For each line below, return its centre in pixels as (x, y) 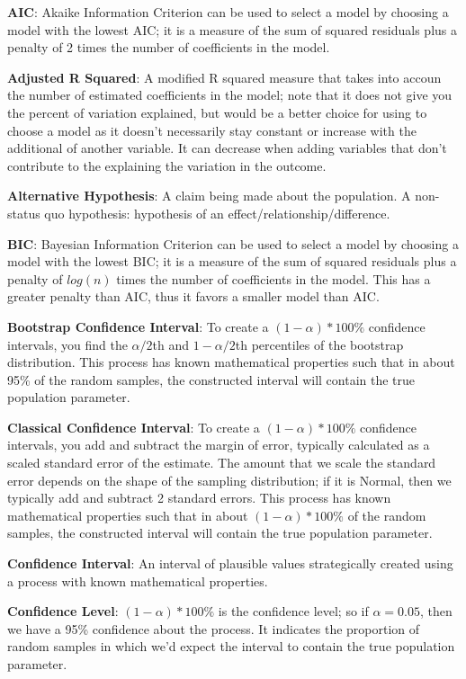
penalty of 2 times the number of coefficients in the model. (169, 47)
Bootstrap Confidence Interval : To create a (138, 326)
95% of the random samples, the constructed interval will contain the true (211, 379)
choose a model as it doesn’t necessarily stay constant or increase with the (212, 130)
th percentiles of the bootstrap (319, 344)
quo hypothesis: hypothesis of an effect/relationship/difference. (217, 213)
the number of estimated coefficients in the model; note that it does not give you (230, 95)
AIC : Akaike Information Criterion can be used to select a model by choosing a (228, 12)
